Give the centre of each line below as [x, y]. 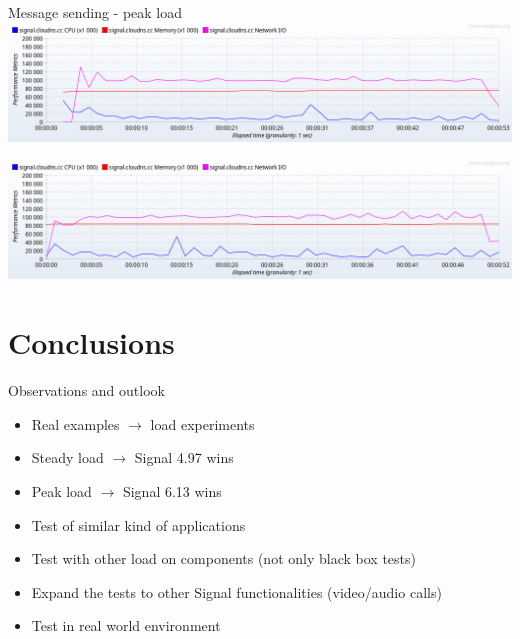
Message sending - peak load [95, 12]
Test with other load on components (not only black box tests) [223, 558]
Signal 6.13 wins [172, 490]
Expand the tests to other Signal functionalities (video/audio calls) [236, 591]
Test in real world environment [126, 625]
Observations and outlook [86, 390]
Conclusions [91, 342]
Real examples [75, 423]
